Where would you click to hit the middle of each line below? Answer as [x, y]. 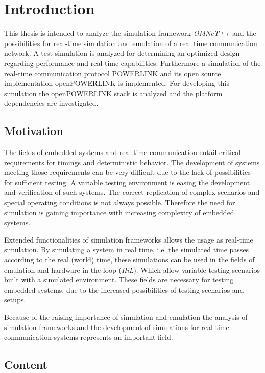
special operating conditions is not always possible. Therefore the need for [120, 202]
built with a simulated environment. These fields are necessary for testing [119, 280]
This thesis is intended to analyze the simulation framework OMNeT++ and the [130, 33]
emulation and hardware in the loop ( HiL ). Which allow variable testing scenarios [132, 269]
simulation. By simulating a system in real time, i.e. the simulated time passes [127, 249]
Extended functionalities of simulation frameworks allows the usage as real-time [129, 239]
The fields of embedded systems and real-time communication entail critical [123, 152]
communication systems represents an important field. [89, 337]
